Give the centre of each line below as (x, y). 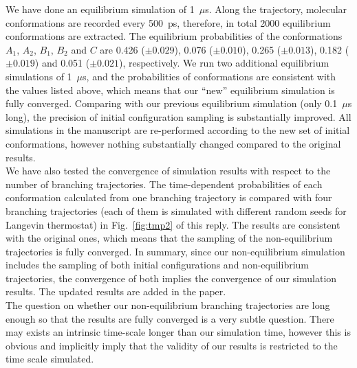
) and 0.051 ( (62, 63)
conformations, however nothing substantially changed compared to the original (173, 143)
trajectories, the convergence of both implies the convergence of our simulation (171, 278)
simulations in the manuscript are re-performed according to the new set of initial (178, 130)
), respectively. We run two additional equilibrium (224, 63)
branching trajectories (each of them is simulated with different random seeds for (176, 210)
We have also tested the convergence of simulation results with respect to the (168, 171)
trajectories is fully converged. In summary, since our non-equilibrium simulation (175, 251)
